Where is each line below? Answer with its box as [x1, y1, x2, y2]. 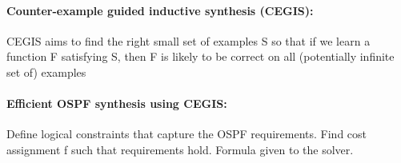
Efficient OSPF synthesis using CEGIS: [6, 95, 227, 112]
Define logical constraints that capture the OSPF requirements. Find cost [6, 125, 367, 142]
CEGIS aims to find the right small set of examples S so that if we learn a [6, 32, 371, 49]
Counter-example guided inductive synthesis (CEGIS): [6, 2, 314, 18]
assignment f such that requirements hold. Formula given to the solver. [6, 141, 354, 157]
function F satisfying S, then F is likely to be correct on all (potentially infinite [6, 48, 395, 65]
